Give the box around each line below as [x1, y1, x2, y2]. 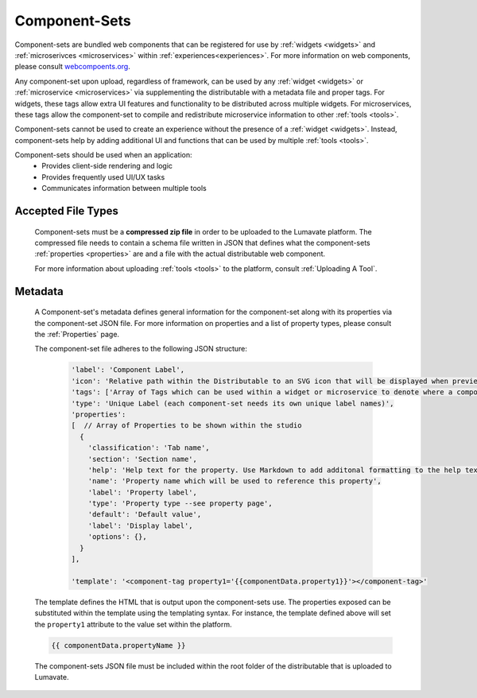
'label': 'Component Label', [71, 366, 185, 374]
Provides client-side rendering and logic [41, 161, 173, 171]
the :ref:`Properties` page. [34, 330, 119, 339]
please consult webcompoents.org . [14, 62, 130, 72]
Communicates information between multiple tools [41, 184, 207, 193]
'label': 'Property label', [87, 487, 198, 497]
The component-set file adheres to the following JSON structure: [34, 344, 248, 354]
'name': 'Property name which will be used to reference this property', [87, 477, 382, 486]
